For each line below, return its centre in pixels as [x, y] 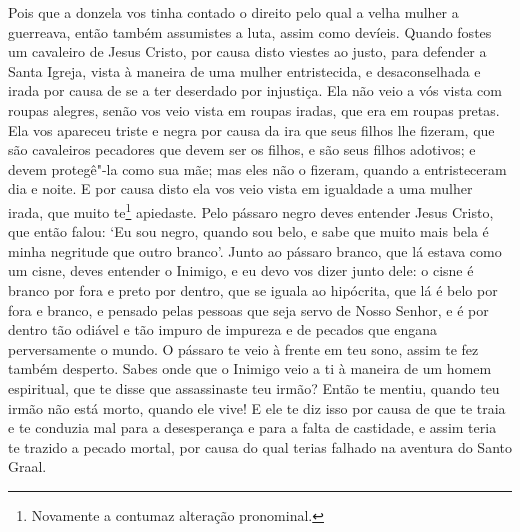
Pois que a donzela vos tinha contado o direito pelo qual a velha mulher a [233, 12]
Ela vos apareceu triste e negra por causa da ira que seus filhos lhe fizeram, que [251, 129]
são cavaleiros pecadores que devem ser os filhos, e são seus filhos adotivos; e [242, 149]
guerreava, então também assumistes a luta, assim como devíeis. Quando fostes [250, 31]
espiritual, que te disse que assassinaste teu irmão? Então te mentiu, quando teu [254, 387]
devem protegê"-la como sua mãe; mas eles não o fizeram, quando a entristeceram [257, 168]
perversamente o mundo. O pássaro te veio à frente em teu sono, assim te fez [243, 348]
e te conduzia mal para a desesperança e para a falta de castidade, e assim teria [252, 427]
